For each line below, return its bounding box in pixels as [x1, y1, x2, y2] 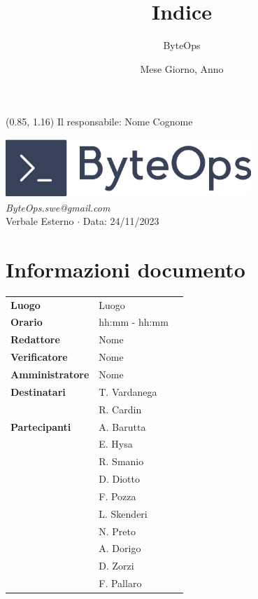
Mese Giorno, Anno [140, 61, 224, 76]
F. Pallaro [99, 576, 142, 591]
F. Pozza [99, 488, 136, 503]
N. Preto [99, 523, 136, 538]
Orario [10, 315, 43, 329]
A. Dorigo [99, 541, 141, 556]
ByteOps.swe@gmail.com [6, 200, 110, 214]
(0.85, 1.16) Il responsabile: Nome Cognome [6, 114, 193, 129]
